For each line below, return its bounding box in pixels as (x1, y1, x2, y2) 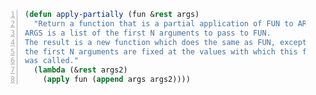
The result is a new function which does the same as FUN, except (24, 37, 308, 47)
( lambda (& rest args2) (33, 65, 128, 75)
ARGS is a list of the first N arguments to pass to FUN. (24, 28, 272, 38)
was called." (24, 56, 79, 66)
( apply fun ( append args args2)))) (42, 75, 191, 85)
